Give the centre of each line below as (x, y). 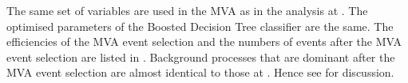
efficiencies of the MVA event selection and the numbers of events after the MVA (204, 41)
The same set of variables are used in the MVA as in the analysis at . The (187, 10)
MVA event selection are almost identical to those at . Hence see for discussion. (200, 72)
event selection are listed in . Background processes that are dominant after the (201, 57)
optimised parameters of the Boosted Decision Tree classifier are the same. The (200, 26)
